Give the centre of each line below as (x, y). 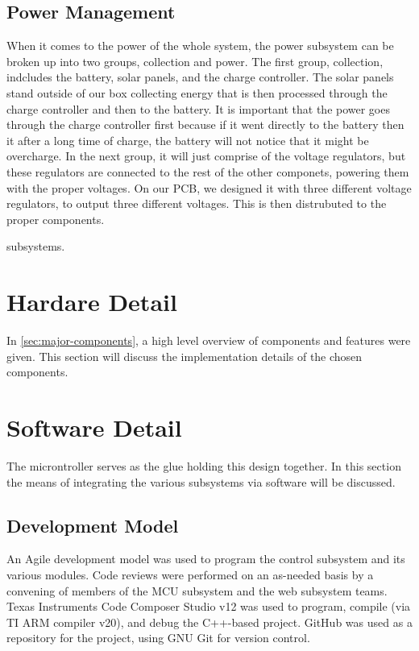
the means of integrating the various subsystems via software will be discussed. (201, 481)
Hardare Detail (92, 302)
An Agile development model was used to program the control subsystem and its (206, 559)
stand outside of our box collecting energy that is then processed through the (197, 92)
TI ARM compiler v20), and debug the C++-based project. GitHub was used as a (209, 622)
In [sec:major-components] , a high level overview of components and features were (209, 340)
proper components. (56, 219)
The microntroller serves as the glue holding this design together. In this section (204, 465)
